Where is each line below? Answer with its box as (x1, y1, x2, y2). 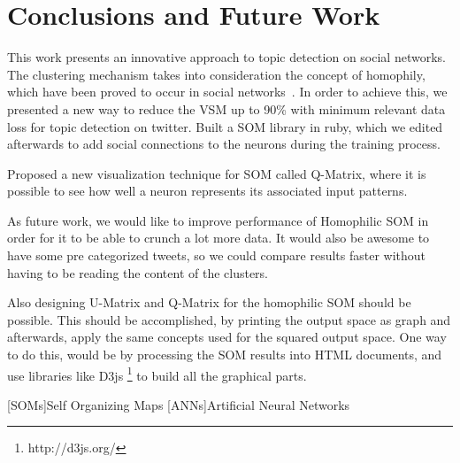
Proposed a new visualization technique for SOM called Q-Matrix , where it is (7, 164, 426, 182)
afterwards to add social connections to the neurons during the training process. (7, 135, 441, 153)
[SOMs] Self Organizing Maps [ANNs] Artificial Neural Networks (7, 395, 350, 413)
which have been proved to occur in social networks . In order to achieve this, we (7, 82, 448, 101)
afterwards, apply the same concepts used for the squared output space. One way (7, 328, 447, 346)
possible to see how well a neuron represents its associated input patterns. (7, 181, 408, 200)
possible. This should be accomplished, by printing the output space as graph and (7, 310, 451, 328)
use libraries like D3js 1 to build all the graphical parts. (7, 363, 307, 384)
